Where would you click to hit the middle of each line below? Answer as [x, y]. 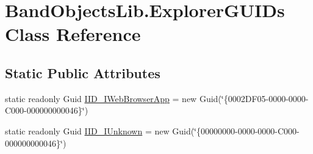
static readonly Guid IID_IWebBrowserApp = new [101, 98]
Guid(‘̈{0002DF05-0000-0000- [254, 98]
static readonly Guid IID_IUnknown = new [87, 130]
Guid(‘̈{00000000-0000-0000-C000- [236, 130]
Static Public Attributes [83, 72]
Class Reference [73, 34]
